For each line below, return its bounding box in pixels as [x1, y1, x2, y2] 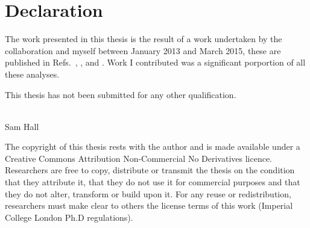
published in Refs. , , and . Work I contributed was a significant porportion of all [5, 56, 306, 69]
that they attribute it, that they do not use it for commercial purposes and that [5, 176, 300, 188]
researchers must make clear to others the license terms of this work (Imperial [5, 199, 293, 212]
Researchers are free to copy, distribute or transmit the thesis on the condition [5, 164, 295, 176]
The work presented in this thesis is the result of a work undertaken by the [5, 32, 282, 45]
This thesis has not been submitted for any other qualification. [5, 88, 236, 100]
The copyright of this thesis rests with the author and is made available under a [5, 140, 300, 153]
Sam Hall [5, 120, 39, 132]
